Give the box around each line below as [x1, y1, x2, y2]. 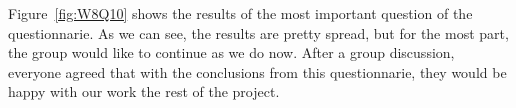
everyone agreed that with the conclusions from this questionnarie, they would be [8, 61, 507, 82]
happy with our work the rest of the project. [8, 81, 280, 102]
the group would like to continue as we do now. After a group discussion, [8, 42, 455, 63]
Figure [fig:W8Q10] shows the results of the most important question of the [8, 3, 473, 23]
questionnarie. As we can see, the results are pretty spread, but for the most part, [8, 22, 509, 43]
